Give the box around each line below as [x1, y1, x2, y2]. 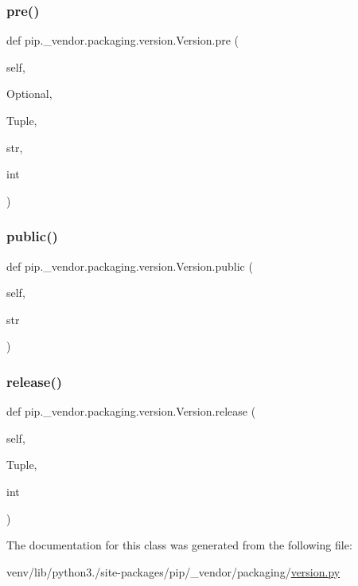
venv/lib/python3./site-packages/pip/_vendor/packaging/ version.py [6, 563, 340, 580]
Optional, [6, 85, 53, 102]
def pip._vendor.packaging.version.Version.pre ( [6, 32, 239, 49]
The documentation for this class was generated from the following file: [6, 537, 352, 553]
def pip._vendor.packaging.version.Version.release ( [6, 403, 256, 420]
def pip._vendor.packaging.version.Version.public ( [6, 257, 253, 274]
